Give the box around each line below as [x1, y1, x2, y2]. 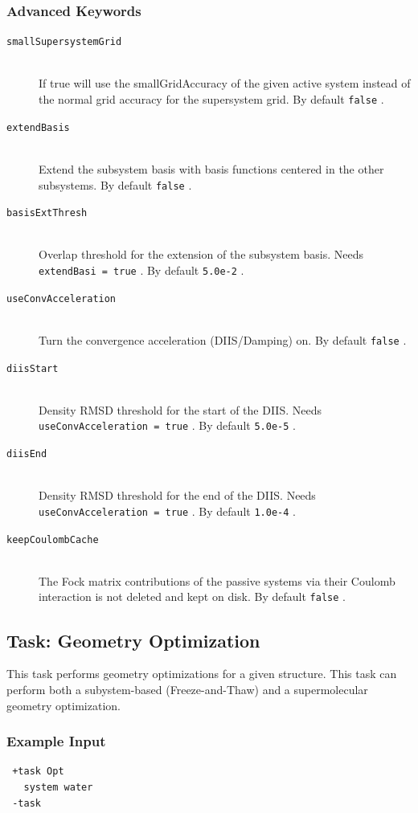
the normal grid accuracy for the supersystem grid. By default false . [39, 91, 384, 108]
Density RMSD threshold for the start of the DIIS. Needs [39, 401, 322, 418]
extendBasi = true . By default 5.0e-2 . [39, 262, 244, 279]
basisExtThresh [6, 207, 88, 219]
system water [23, 781, 93, 793]
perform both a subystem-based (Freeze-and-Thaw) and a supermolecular [6, 680, 368, 697]
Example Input [6, 731, 106, 751]
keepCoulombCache [6, 533, 99, 545]
